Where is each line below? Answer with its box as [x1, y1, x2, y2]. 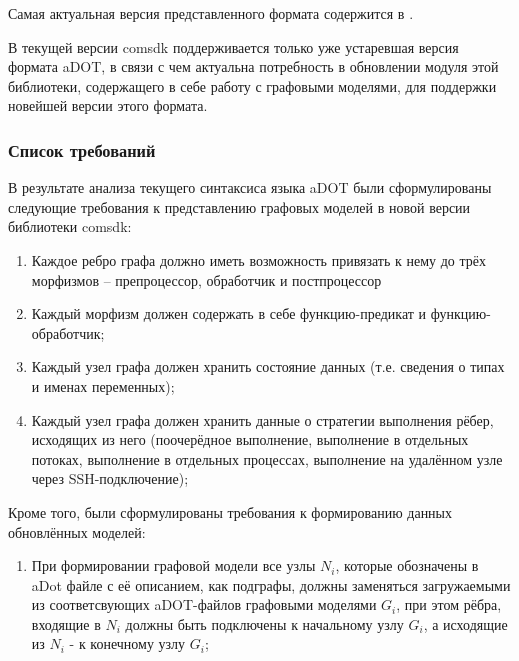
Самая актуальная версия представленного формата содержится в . [8, 3, 414, 23]
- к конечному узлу [69, 633, 186, 654]
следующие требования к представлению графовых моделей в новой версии [8, 196, 471, 217]
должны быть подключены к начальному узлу [125, 613, 404, 634]
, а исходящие [423, 613, 508, 634]
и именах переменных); [31, 375, 175, 396]
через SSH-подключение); [31, 468, 189, 489]
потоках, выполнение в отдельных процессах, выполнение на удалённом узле [31, 448, 503, 469]
